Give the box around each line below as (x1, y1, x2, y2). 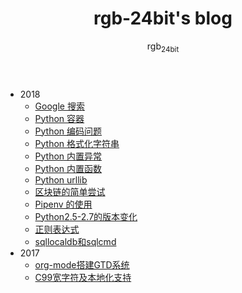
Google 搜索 (34, 100, 85, 112)
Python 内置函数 (34, 162, 103, 174)
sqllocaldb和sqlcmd (34, 235, 117, 247)
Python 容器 (34, 112, 85, 124)
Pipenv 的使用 (34, 198, 93, 210)
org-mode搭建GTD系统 (34, 258, 130, 271)
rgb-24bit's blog (93, 7, 233, 30)
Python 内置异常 (34, 150, 103, 162)
